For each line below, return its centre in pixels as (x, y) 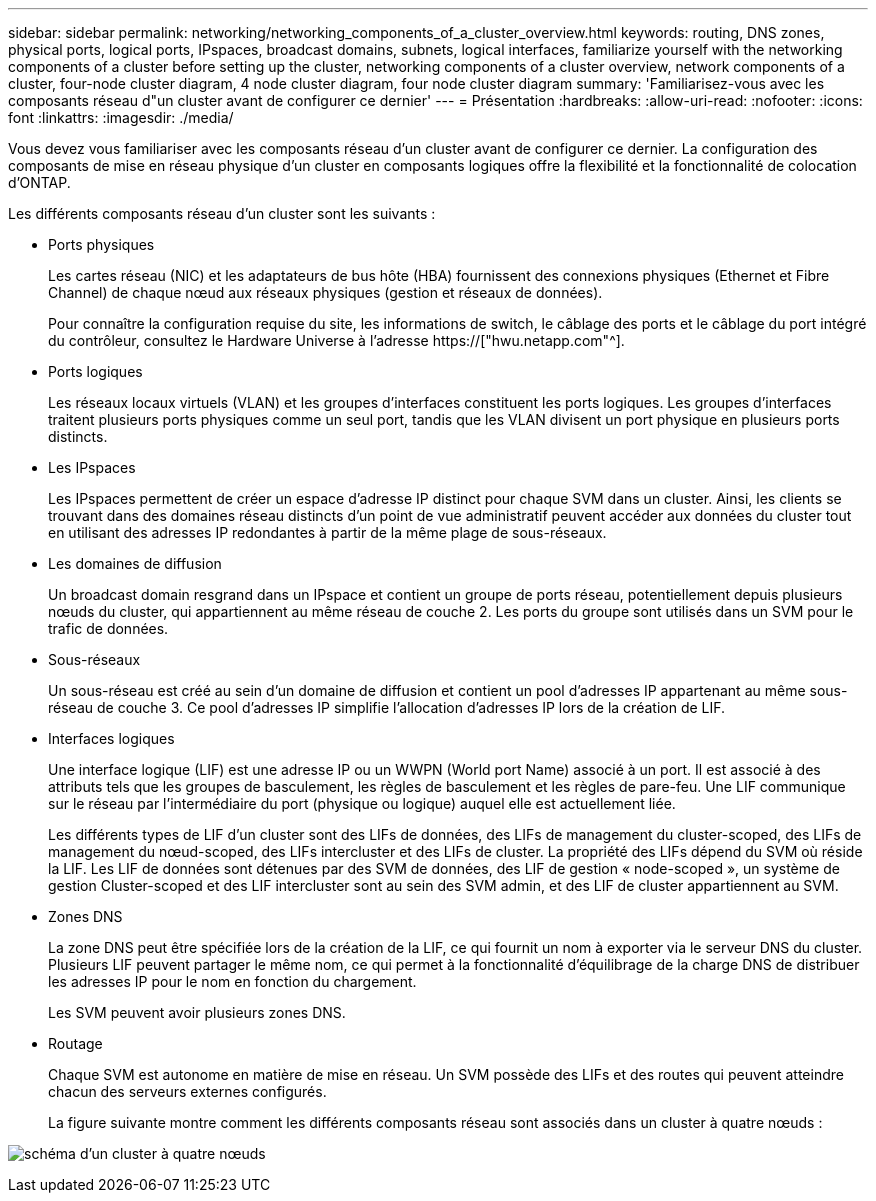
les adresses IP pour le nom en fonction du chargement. (232, 981)
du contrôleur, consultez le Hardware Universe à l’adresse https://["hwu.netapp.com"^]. (336, 340)
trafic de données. (108, 628)
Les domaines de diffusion (135, 563)
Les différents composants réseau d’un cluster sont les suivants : (222, 213)
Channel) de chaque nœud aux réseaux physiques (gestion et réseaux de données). (325, 292)
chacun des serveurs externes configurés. (187, 1091)
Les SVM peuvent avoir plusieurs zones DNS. (197, 1012)
